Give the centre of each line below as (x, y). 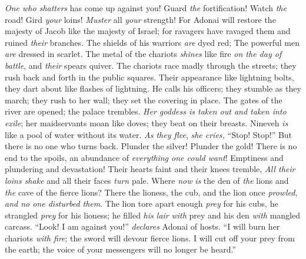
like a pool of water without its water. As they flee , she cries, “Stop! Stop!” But (149, 134)
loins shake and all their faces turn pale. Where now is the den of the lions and (147, 180)
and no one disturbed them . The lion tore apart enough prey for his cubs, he (142, 203)
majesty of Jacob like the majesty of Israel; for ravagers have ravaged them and (148, 31)
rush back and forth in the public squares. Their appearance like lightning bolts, (149, 77)
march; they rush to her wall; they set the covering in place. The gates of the (144, 100)
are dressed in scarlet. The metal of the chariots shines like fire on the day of (143, 54)
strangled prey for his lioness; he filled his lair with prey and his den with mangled (152, 215)
